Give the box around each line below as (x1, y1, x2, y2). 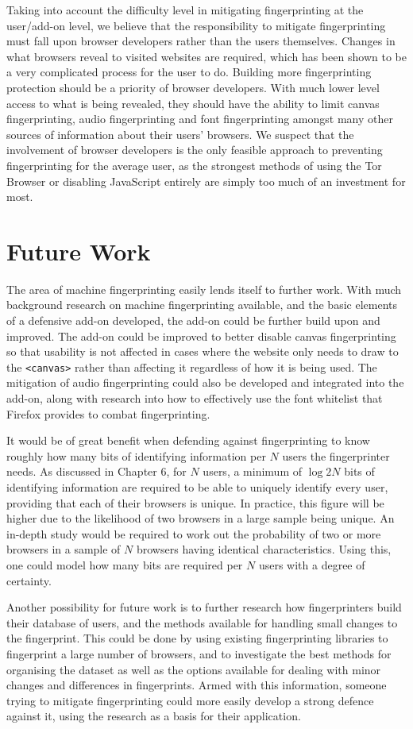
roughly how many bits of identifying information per (6, 447, 266, 464)
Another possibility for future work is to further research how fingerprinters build (6, 599, 402, 615)
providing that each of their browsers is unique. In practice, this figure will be (6, 494, 384, 511)
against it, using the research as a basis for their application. (6, 708, 301, 724)
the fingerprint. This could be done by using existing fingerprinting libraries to (6, 630, 388, 646)
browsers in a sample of (6, 541, 121, 557)
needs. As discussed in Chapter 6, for (6, 463, 187, 480)
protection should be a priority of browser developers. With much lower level (6, 79, 380, 95)
